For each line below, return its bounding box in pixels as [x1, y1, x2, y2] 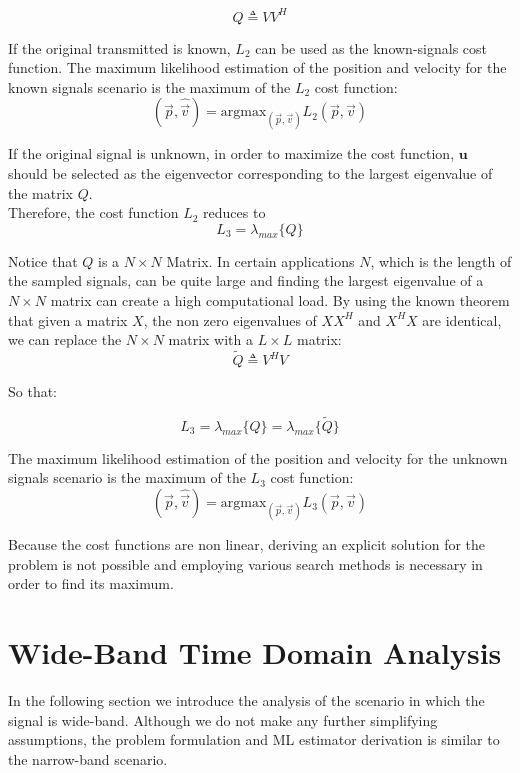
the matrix [8, 182, 73, 203]
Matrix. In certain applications [166, 250, 355, 271]
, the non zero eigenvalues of [143, 309, 317, 330]
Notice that [8, 250, 78, 271]
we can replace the [8, 329, 122, 350]
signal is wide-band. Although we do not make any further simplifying [8, 709, 438, 730]
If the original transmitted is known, [8, 37, 231, 58]
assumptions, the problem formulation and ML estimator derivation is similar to [8, 729, 500, 750]
